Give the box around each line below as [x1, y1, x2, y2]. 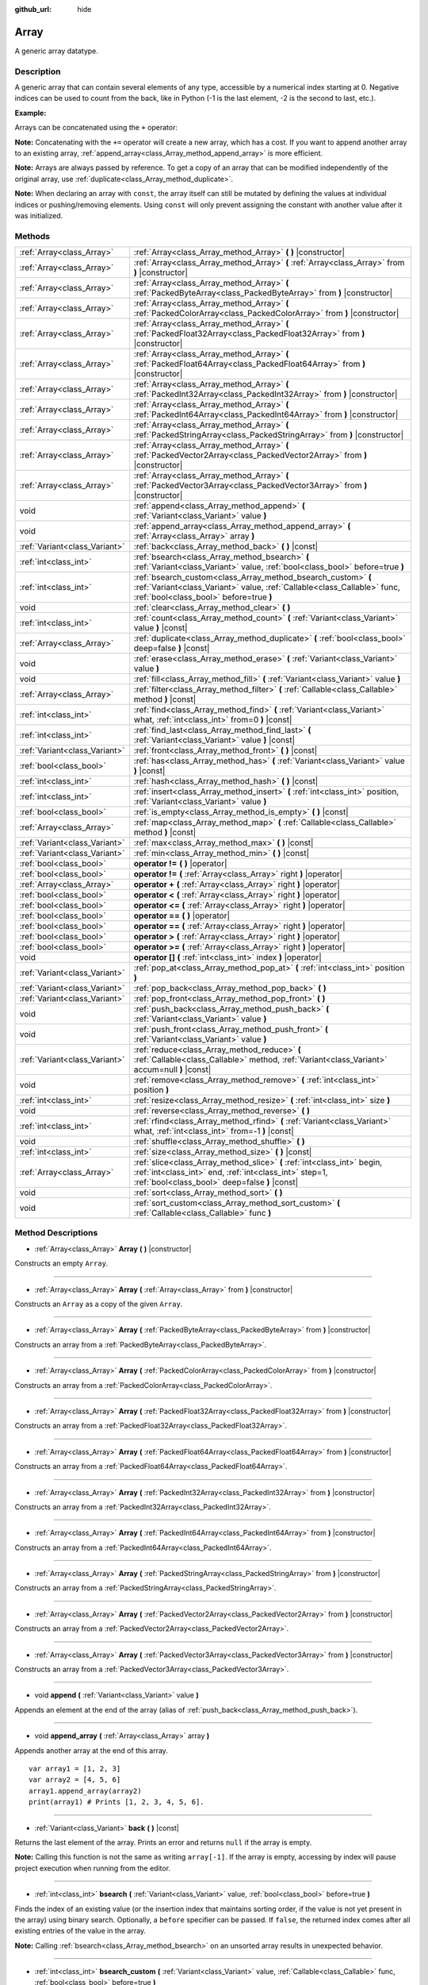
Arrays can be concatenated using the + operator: [14, 123, 178, 133]
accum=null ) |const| [133, 1064, 212, 1075]
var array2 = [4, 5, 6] [29, 1775, 121, 1784]
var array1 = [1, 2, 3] [29, 1764, 121, 1773]
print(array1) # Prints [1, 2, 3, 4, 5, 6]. [29, 1798, 205, 1806]
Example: [14, 108, 47, 118]
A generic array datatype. [14, 46, 99, 56]
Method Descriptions [14, 1228, 98, 1239]
